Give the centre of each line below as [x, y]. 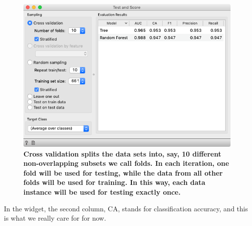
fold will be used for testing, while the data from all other [123, 172]
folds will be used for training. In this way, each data [115, 182]
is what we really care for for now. [55, 218]
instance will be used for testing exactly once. [102, 192]
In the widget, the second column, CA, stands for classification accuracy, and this [126, 208]
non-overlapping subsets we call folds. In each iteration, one [126, 163]
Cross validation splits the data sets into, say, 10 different [122, 153]
